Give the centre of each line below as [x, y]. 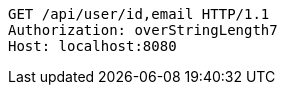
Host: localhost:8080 [92, 46]
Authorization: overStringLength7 [143, 30]
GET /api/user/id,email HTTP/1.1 [139, 14]
